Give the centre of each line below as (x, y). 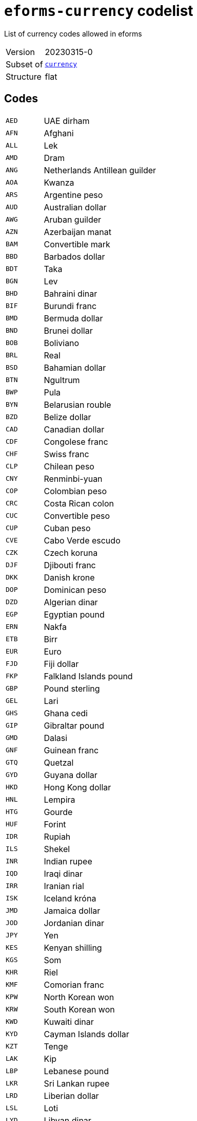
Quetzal (59, 762)
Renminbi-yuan (73, 478)
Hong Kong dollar (77, 787)
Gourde (58, 812)
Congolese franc (76, 441)
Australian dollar (75, 207)
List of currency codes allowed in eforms (73, 33)
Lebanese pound (76, 1071)
